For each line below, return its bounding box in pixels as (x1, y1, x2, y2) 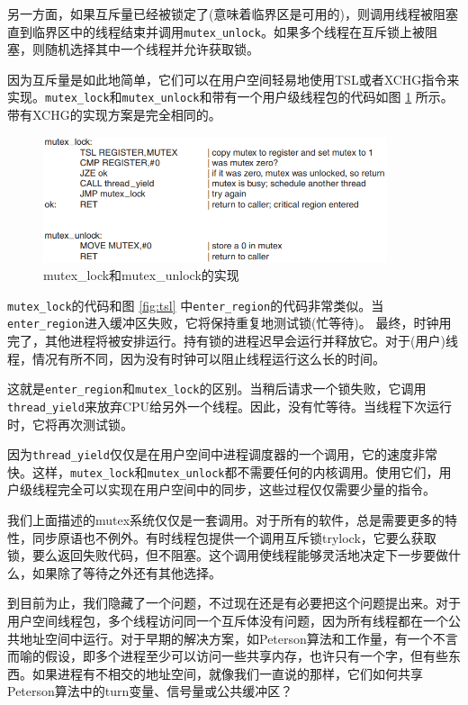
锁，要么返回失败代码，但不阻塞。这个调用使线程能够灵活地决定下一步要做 (7, 546, 448, 565)
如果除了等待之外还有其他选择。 (31, 563, 221, 582)
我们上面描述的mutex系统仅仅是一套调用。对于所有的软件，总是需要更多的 (7, 511, 445, 529)
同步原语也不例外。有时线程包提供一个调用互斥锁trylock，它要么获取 (31, 528, 436, 547)
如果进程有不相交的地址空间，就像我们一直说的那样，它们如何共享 (31, 664, 423, 682)
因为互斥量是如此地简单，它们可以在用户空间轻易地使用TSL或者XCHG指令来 (7, 69, 460, 88)
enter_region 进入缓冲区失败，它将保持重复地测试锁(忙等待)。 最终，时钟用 (7, 313, 452, 332)
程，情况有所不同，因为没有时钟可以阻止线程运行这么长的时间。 (7, 348, 385, 367)
